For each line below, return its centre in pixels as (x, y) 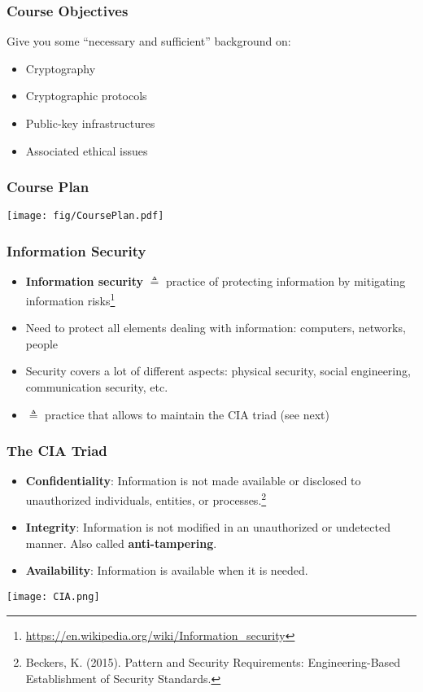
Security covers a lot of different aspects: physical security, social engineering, (218, 371)
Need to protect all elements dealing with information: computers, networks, (216, 328)
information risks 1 (70, 299)
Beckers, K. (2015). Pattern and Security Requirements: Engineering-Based (213, 662)
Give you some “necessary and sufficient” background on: (149, 41)
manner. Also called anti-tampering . (121, 543)
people (42, 343)
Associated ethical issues (87, 150)
